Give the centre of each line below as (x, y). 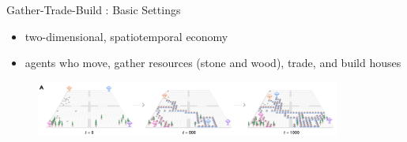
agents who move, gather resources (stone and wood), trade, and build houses (213, 63)
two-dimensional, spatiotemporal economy (126, 36)
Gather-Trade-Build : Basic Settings (94, 9)
